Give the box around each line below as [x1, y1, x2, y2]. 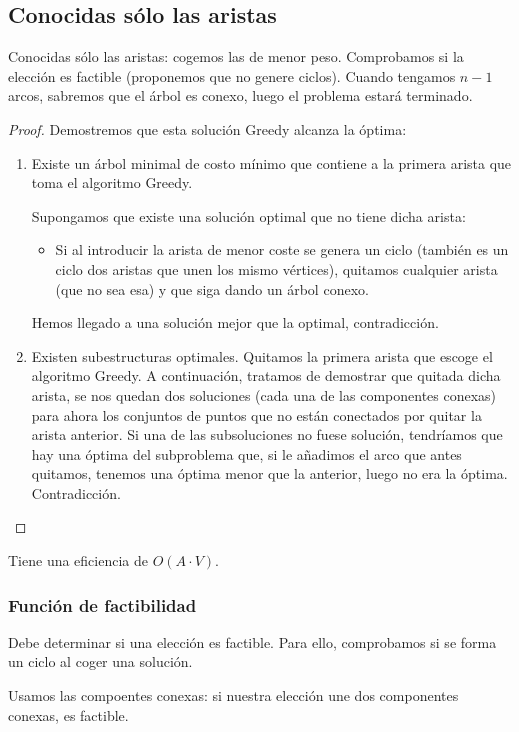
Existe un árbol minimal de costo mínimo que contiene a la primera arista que [31, 152, 512, 173]
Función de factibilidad [8, 592, 197, 617]
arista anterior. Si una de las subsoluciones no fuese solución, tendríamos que [31, 424, 503, 445]
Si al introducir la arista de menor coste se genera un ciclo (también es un [55, 239, 509, 260]
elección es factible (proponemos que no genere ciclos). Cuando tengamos [8, 65, 456, 86]
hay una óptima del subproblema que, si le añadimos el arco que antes [31, 443, 462, 464]
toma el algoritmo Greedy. [31, 172, 193, 193]
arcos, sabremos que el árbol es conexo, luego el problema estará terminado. [8, 85, 473, 106]
